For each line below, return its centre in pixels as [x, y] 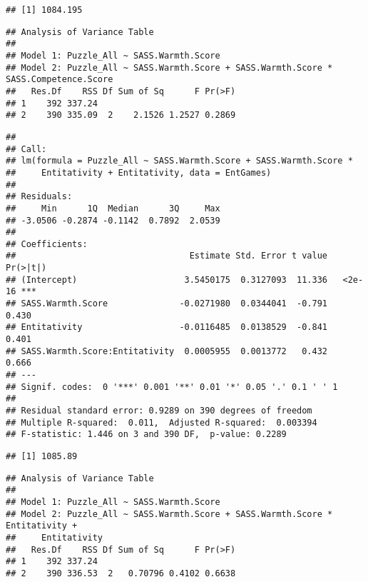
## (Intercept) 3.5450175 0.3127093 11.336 [167, 280]
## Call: [26, 149]
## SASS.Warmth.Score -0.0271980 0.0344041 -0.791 [167, 304]
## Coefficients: [47, 244]
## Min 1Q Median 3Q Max [113, 208]
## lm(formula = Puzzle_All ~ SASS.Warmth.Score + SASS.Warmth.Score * [179, 161]
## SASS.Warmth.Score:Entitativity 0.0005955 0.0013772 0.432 [167, 351]
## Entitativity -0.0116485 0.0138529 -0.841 [167, 327]
